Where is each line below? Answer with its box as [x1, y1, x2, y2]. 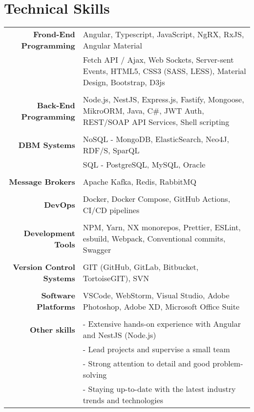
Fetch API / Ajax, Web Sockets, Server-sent [83, 54, 234, 66]
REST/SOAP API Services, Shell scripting [83, 116, 230, 128]
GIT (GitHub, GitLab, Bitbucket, [83, 261, 199, 273]
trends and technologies [83, 394, 164, 406]
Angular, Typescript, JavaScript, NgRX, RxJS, [83, 28, 244, 40]
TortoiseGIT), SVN [83, 272, 149, 284]
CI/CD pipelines [83, 204, 140, 216]
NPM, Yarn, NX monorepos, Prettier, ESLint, [83, 221, 241, 233]
